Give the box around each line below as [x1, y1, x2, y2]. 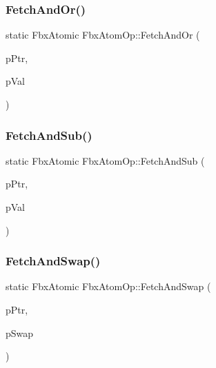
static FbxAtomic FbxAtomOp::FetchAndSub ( [6, 153, 205, 167]
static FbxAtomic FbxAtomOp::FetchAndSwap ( [6, 279, 211, 294]
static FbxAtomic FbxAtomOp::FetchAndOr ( [6, 28, 200, 42]
